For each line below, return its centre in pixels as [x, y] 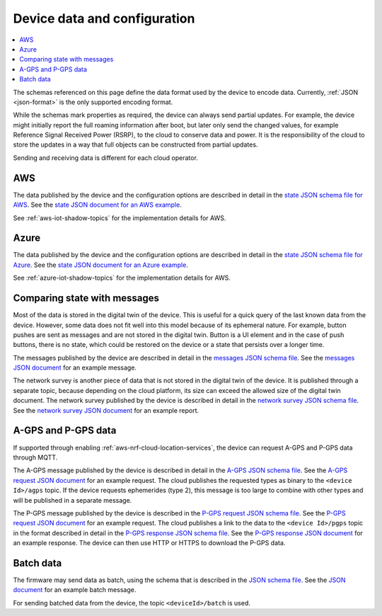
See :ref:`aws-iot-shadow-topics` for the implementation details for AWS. [120, 218]
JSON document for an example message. [75, 367]
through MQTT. [35, 457]
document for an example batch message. [75, 590]
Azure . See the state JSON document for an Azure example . [101, 265]
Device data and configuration [104, 18]
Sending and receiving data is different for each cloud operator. [105, 158]
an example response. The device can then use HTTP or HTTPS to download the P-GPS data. [149, 543]
